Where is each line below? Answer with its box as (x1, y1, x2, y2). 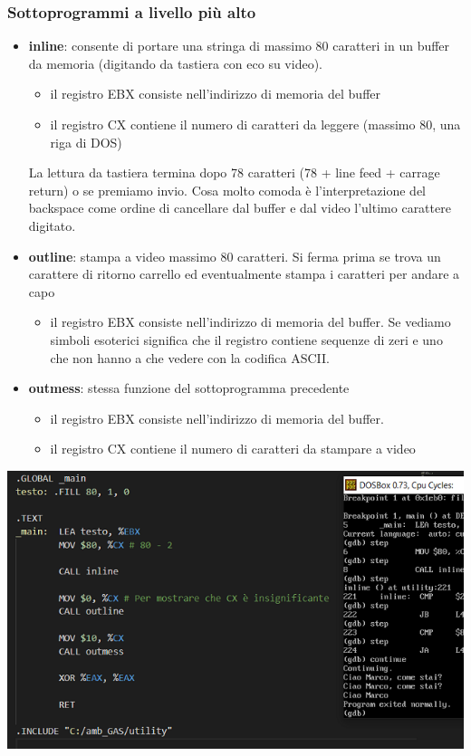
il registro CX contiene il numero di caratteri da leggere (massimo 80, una (50, 115, 461, 133)
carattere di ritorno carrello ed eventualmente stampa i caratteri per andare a (28, 264, 460, 283)
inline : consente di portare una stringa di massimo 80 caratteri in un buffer (28, 36, 450, 55)
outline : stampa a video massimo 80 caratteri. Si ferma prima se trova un (28, 246, 441, 265)
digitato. (28, 215, 76, 234)
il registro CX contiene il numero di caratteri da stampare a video (50, 439, 416, 458)
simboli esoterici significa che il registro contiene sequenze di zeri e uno (50, 330, 443, 349)
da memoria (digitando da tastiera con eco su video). (28, 53, 322, 72)
